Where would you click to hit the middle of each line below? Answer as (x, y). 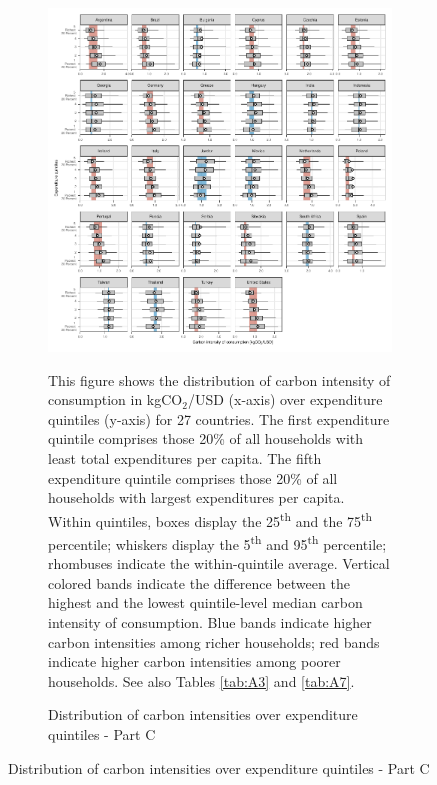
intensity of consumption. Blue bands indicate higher (210, 622)
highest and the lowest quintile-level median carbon (205, 602)
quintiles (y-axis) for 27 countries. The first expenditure (219, 418)
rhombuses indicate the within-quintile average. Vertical (219, 563)
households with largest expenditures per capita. (196, 497)
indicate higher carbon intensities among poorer (194, 661)
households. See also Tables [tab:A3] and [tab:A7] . (201, 680)
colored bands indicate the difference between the (199, 582)
